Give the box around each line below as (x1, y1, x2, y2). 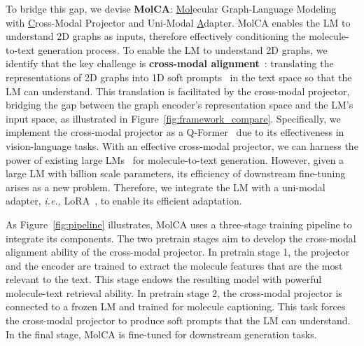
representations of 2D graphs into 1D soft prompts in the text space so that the (6, 69, 352, 84)
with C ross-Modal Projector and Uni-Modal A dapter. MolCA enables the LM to (6, 15, 351, 29)
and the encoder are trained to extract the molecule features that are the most (6, 258, 343, 272)
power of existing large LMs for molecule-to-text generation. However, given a (6, 152, 344, 167)
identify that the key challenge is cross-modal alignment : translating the (6, 56, 334, 71)
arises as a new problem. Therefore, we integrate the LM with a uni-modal (6, 179, 325, 194)
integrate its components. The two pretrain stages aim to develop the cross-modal (6, 230, 356, 245)
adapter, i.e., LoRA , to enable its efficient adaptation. (6, 193, 242, 208)
